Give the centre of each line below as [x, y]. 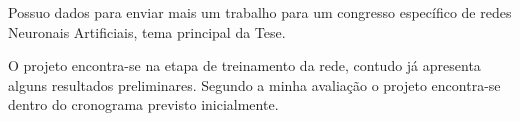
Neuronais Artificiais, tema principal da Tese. [147, 31]
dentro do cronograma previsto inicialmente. [143, 104]
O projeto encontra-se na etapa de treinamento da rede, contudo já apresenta [244, 65]
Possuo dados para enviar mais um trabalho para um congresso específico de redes [260, 12]
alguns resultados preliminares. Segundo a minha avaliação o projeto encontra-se [254, 84]
